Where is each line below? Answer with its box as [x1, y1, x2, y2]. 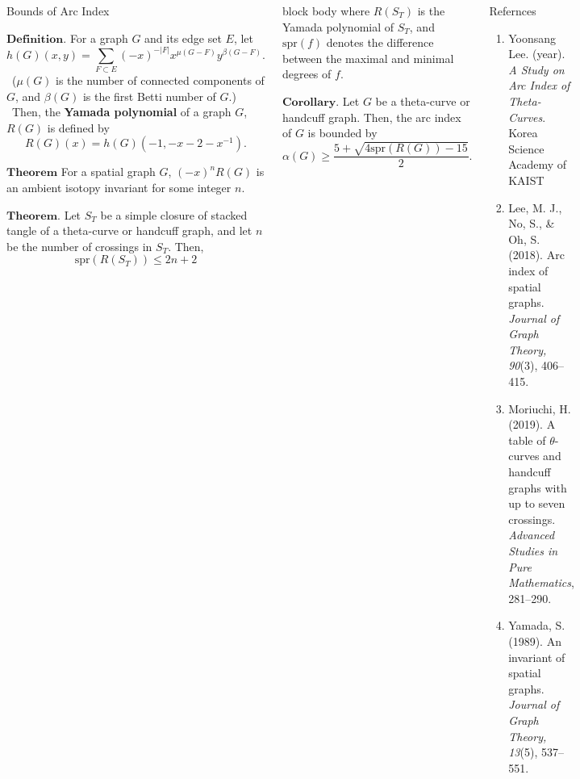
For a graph [69, 29, 128, 46]
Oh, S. [508, 230, 540, 247]
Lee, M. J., [508, 199, 562, 216]
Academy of [508, 156, 567, 173]
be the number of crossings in [6, 237, 152, 254]
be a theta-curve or [375, 92, 470, 109]
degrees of [282, 65, 332, 82]
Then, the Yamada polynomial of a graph [11, 103, 232, 120]
